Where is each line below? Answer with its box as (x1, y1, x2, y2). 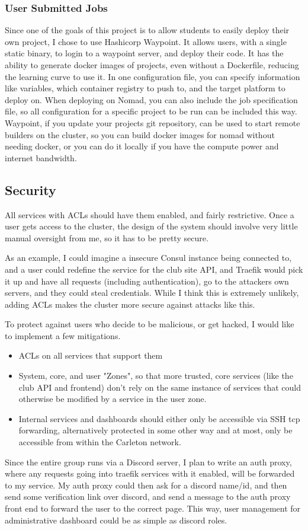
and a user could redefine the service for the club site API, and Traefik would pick (5, 263, 303, 275)
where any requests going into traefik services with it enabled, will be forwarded (5, 467, 295, 480)
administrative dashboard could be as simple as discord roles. (5, 513, 227, 526)
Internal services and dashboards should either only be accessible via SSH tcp (18, 412, 300, 424)
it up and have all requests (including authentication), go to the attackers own (5, 274, 289, 287)
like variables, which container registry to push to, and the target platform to (5, 82, 285, 94)
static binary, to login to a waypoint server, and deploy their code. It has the (5, 47, 284, 59)
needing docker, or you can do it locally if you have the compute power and (5, 140, 279, 152)
